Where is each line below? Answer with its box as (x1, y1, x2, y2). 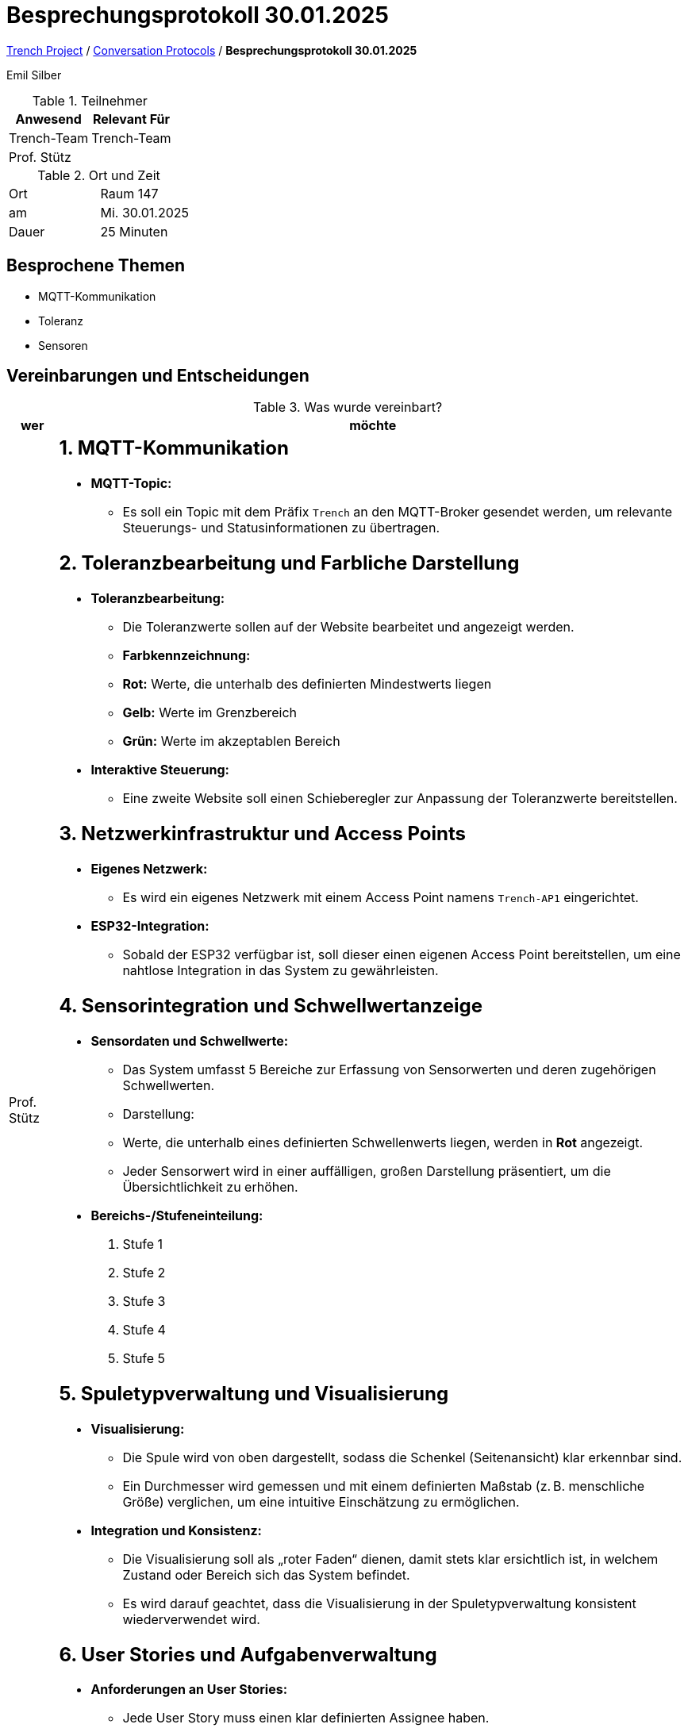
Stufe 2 (122, 1264, 166, 1281)
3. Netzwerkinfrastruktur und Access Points (59, 822, 467, 846)
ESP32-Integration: (90, 917, 209, 934)
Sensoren (38, 338, 88, 352)
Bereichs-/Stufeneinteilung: (90, 1207, 263, 1223)
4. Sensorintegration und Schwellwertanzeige (59, 993, 482, 1017)
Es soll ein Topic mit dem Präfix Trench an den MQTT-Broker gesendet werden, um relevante (122, 504, 673, 520)
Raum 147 (100, 185, 159, 202)
